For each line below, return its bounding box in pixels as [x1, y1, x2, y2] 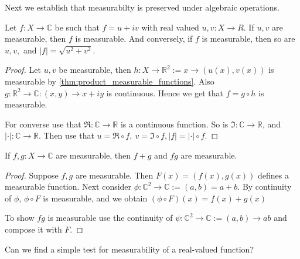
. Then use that [38, 129, 94, 142]
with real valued [141, 21, 199, 33]
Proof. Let [5, 63, 41, 76]
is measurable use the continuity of [47, 211, 173, 224]
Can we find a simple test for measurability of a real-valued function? [5, 243, 254, 255]
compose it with [5, 223, 62, 235]
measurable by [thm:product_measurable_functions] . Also [5, 75, 214, 87]
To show [5, 211, 35, 224]
